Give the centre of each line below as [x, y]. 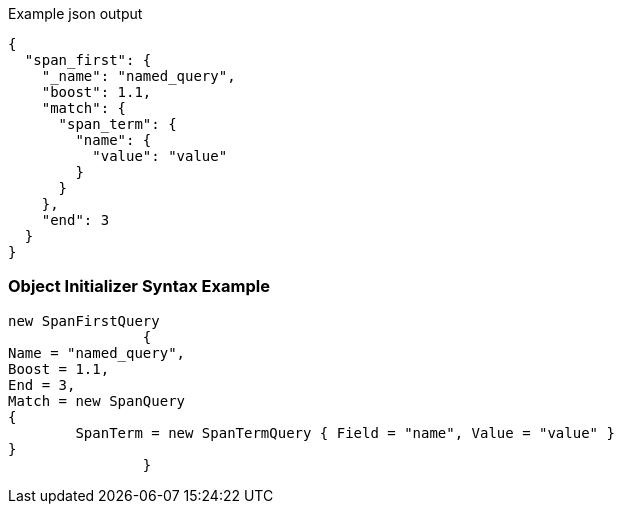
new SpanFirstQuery [84, 320]
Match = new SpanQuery [97, 400]
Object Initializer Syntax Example [139, 286]
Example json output [75, 13]
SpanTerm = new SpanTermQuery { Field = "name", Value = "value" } [345, 432]
